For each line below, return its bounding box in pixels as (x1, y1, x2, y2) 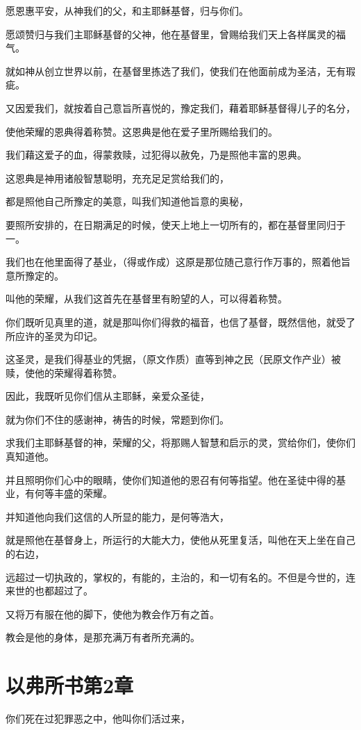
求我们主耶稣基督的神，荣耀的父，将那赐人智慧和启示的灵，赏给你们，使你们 (6, 435, 355, 450)
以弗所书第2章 (6, 671, 134, 699)
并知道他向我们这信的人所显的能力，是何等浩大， (6, 509, 229, 524)
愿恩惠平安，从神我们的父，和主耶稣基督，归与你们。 (6, 3, 249, 17)
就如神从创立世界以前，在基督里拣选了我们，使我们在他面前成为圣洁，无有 (6, 63, 346, 78)
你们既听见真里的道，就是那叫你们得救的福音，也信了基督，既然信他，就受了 (6, 314, 355, 329)
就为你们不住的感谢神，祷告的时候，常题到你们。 (6, 412, 229, 426)
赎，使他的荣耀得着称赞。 (6, 365, 122, 380)
